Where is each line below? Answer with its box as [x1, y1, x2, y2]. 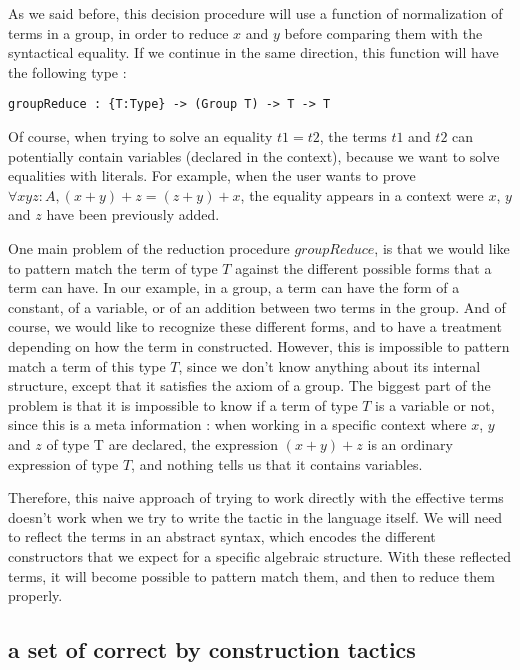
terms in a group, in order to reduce [8, 22, 229, 43]
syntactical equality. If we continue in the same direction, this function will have [8, 42, 499, 63]
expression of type [8, 453, 119, 474]
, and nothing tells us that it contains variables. [131, 453, 423, 474]
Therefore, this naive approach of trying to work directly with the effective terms [8, 487, 504, 508]
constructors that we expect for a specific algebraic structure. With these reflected [8, 545, 512, 566]
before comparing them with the [284, 22, 483, 43]
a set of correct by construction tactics [8, 634, 416, 665]
